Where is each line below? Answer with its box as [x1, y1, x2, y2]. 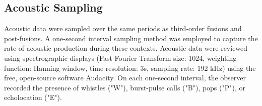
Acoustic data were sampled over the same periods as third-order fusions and [4, 23, 242, 34]
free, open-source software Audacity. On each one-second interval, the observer [4, 72, 246, 83]
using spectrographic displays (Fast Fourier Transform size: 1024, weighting [4, 52, 237, 63]
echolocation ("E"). [4, 92, 62, 102]
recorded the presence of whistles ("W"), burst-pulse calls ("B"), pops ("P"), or [4, 82, 245, 92]
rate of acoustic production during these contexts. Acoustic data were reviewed [4, 43, 248, 53]
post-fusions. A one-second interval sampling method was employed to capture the [4, 33, 258, 43]
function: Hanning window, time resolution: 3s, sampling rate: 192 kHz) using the [4, 62, 256, 73]
